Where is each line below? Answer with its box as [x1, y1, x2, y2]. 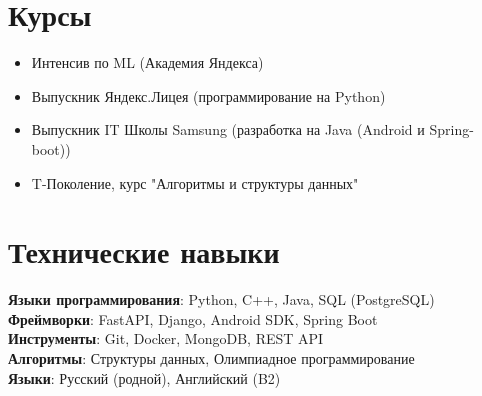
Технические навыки [8, 231, 280, 272]
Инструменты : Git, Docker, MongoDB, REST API [8, 328, 324, 349]
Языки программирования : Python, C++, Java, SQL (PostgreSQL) [8, 289, 435, 310]
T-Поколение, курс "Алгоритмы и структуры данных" [31, 172, 359, 193]
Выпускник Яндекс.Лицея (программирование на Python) [31, 85, 386, 106]
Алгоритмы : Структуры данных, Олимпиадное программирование [8, 348, 415, 368]
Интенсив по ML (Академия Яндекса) [31, 52, 264, 73]
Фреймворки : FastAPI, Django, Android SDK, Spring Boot [8, 308, 378, 329]
